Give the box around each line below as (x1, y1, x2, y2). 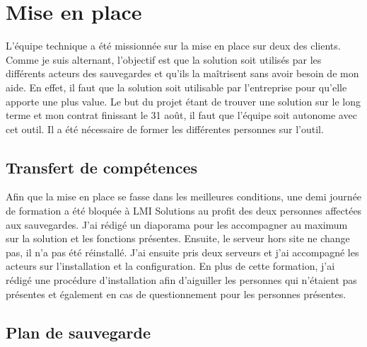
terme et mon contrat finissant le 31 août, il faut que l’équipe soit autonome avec (6, 108, 357, 123)
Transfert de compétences (6, 156, 198, 178)
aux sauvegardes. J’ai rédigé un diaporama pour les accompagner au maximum (6, 217, 348, 232)
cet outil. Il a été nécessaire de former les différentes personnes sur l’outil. (6, 121, 324, 136)
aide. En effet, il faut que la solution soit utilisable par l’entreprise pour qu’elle (6, 79, 347, 94)
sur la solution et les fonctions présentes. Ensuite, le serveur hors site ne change (6, 231, 350, 246)
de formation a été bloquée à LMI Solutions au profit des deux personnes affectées (6, 203, 362, 218)
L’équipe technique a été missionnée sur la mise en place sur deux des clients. (6, 38, 341, 53)
